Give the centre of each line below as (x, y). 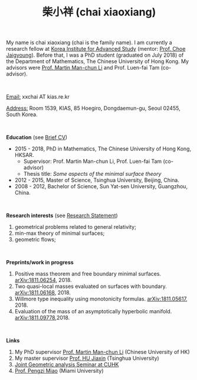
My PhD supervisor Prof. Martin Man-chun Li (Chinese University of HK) (102, 352)
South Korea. (22, 114)
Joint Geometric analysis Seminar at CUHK (67, 365)
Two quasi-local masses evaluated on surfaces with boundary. (91, 286)
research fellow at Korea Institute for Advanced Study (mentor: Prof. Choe (96, 49)
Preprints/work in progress (40, 263)
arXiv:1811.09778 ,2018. (42, 318)
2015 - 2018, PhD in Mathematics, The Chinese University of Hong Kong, (103, 149)
